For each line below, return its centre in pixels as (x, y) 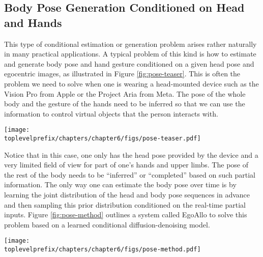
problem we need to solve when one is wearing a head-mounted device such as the (131, 83)
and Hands (33, 22)
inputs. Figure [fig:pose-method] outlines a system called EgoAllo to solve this (126, 215)
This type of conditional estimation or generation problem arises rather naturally (130, 44)
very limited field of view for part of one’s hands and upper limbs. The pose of (126, 165)
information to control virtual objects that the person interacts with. (111, 113)
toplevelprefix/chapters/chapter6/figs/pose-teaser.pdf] (103, 138)
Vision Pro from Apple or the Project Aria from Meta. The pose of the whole (125, 93)
